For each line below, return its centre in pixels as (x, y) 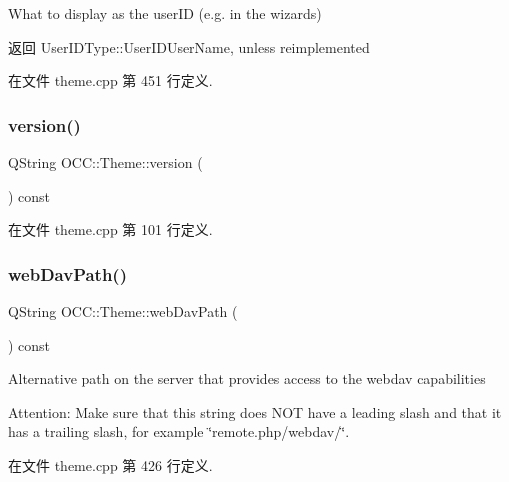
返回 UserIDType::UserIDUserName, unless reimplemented (189, 46)
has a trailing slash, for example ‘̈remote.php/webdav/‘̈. (179, 431)
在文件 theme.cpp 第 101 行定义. (110, 229)
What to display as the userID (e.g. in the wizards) (165, 13)
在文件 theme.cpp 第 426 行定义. (110, 464)
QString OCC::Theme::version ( (105, 162)
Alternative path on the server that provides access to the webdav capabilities (247, 378)
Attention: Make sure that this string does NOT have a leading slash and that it (255, 411)
